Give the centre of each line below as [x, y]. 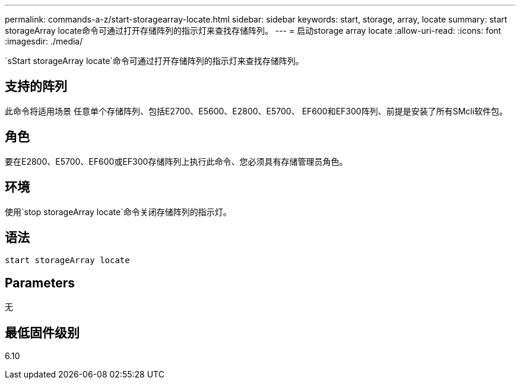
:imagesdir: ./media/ [44, 41]
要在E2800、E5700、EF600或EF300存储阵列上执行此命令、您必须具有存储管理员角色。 [176, 161]
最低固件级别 [42, 332]
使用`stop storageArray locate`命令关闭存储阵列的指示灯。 [118, 212]
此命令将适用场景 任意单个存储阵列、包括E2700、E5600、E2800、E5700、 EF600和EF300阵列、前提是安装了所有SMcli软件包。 [256, 111]
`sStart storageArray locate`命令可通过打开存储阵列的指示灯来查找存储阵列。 [154, 61]
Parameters [40, 283]
